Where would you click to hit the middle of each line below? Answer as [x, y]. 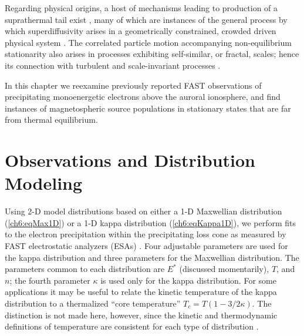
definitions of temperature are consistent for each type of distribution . [132, 326]
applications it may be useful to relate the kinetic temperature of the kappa [141, 292]
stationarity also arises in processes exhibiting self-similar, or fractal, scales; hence [152, 54]
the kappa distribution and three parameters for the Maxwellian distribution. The [152, 257]
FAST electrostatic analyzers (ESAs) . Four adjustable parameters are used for [146, 246]
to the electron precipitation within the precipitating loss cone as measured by [146, 234]
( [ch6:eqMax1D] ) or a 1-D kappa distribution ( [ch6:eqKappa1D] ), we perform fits [151, 222]
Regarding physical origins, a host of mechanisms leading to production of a [141, 8]
